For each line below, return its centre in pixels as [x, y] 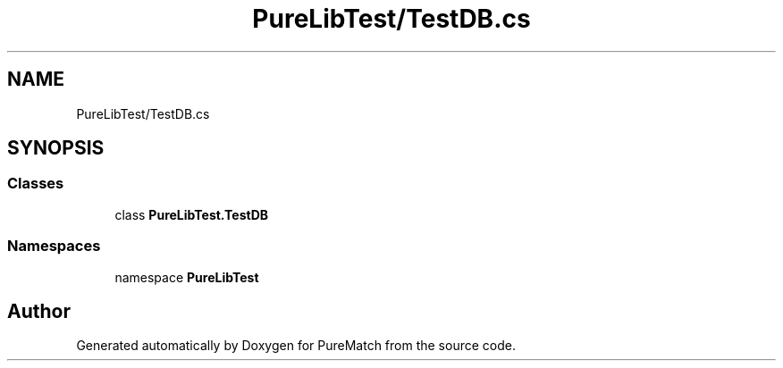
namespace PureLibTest [187, 277]
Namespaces [54, 246]
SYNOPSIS [56, 148]
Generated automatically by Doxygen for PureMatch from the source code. [296, 346]
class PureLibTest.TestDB [192, 214]
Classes [36, 184]
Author [39, 311]
